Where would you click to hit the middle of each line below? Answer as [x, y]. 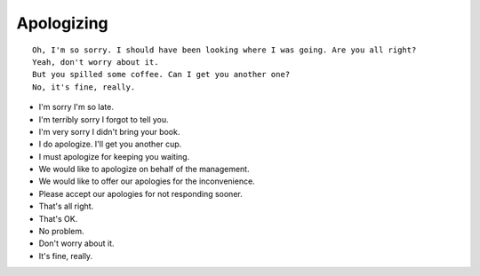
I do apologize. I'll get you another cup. [110, 144]
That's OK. [58, 218]
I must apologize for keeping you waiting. [114, 156]
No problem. [61, 232]
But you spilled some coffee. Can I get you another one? [161, 75]
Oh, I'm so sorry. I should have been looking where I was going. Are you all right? [224, 50]
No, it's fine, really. [84, 87]
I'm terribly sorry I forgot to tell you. [104, 119]
